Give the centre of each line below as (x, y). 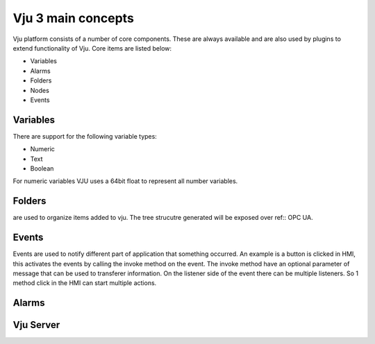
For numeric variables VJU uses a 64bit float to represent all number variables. (125, 181)
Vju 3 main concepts (74, 18)
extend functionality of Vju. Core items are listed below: (92, 48)
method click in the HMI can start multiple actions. (85, 283)
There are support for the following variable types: (85, 136)
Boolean (42, 168)
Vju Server (36, 325)
